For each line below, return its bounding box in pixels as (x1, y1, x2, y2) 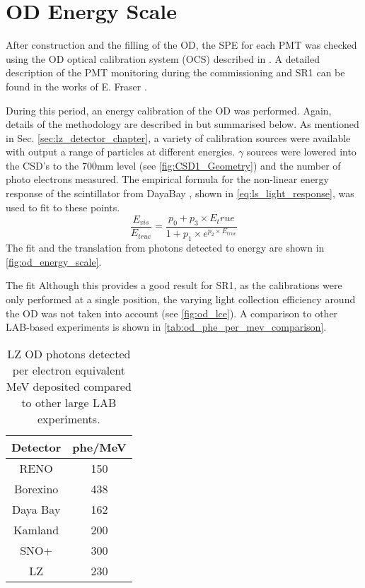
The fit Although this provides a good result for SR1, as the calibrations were (6, 278, 342, 293)
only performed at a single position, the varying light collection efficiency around (6, 291, 356, 306)
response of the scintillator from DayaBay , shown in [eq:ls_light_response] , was (6, 186, 354, 201)
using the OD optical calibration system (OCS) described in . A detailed (6, 51, 320, 66)
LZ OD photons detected (7, 345, 131, 362)
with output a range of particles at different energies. (6, 144, 236, 159)
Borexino (13, 480, 59, 497)
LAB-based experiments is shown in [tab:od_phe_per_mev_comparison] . (6, 319, 327, 334)
